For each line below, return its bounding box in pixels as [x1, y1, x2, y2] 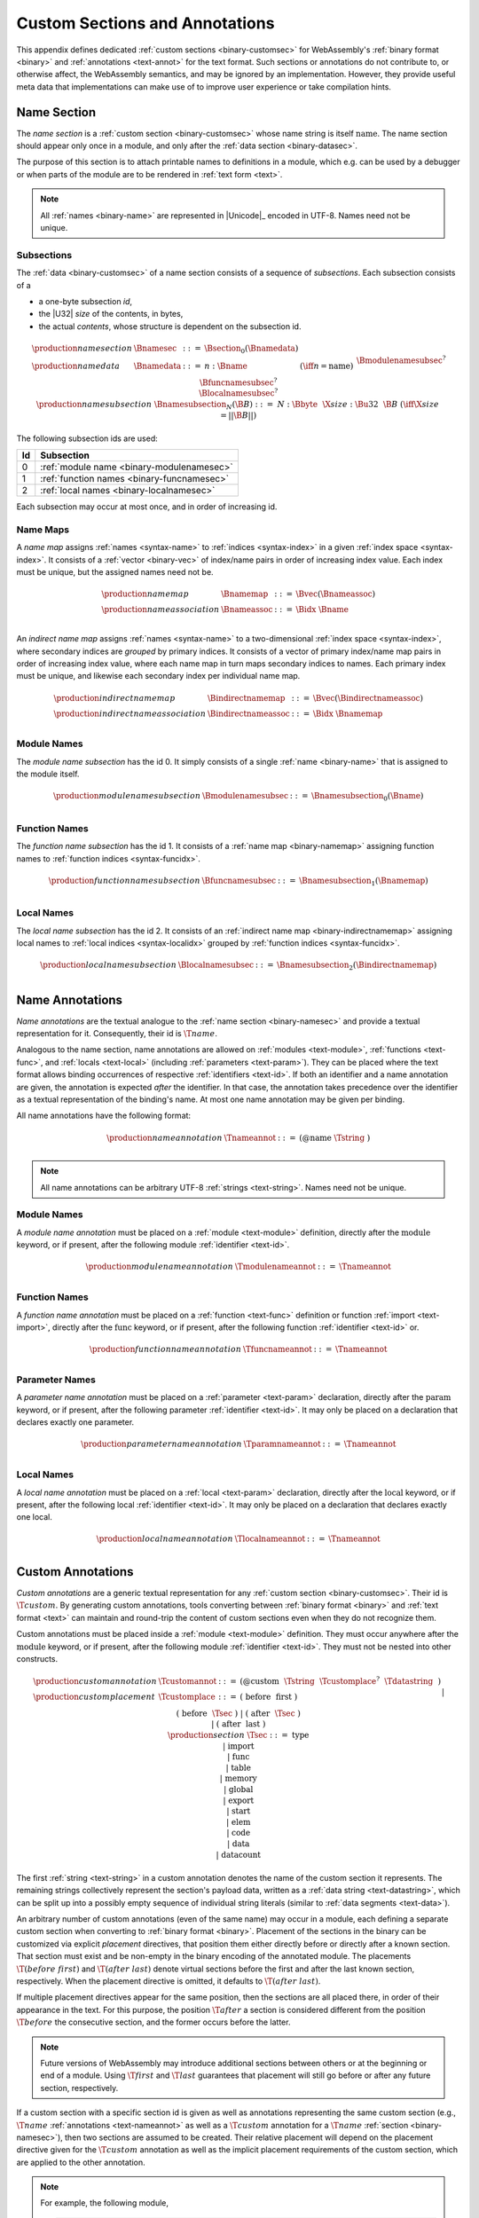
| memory [219, 1774, 257, 1783]
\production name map [101, 589, 190, 599]
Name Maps [16, 523, 70, 536]
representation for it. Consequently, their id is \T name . [16, 1028, 217, 1038]
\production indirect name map [53, 693, 177, 703]
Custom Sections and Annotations [16, 13, 275, 33]
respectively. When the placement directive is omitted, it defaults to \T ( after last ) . [16, 1976, 321, 1986]
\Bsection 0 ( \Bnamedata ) [204, 342, 299, 355]
